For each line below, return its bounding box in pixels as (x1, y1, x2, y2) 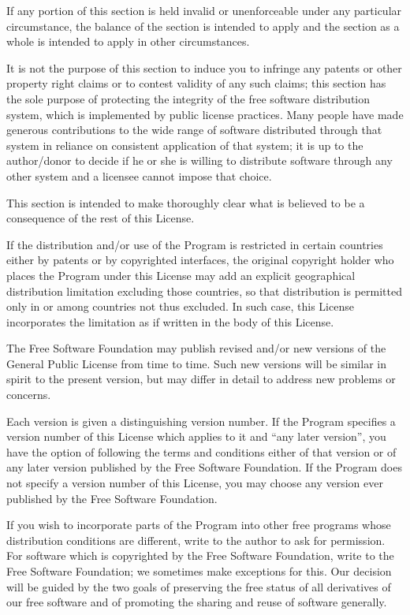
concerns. (6, 386, 51, 403)
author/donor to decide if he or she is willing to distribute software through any (6, 152, 393, 169)
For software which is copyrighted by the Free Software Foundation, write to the (6, 547, 394, 564)
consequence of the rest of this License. (6, 210, 195, 226)
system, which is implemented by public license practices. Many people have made (6, 106, 404, 122)
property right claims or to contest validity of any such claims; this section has (6, 75, 386, 91)
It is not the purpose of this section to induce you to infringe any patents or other (6, 59, 402, 76)
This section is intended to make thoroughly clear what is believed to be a (6, 194, 365, 211)
